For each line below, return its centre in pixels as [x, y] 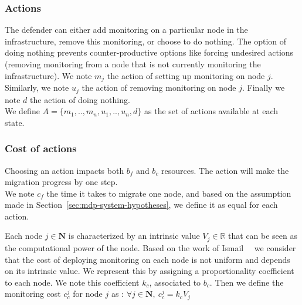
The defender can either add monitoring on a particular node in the [126, 30]
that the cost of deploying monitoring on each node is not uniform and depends [147, 259]
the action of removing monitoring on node [159, 88]
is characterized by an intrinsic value [134, 236]
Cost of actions [41, 148]
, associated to [175, 282]
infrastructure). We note [48, 75]
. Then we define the [247, 282]
